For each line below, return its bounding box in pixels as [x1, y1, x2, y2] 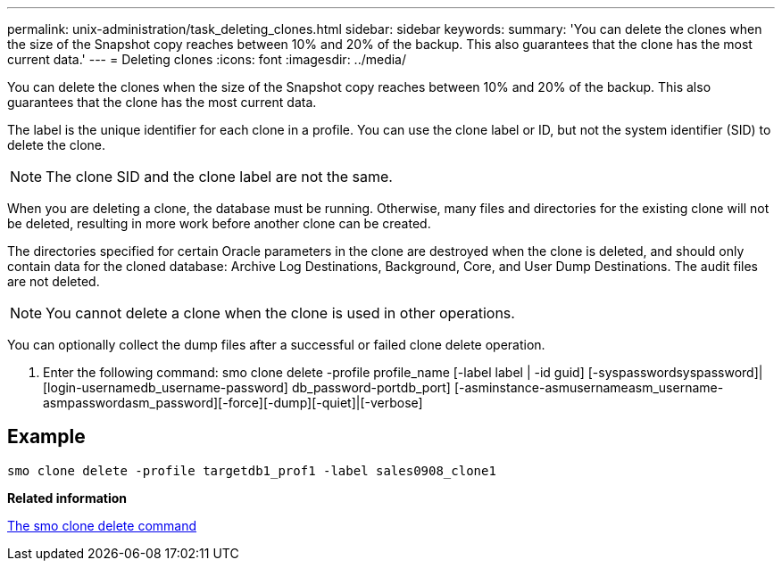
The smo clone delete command [7, 517, 197, 533]
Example [7, 425, 86, 449]
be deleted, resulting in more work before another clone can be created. [7, 216, 431, 231]
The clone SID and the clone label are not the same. [46, 168, 393, 185]
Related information [7, 490, 128, 506]
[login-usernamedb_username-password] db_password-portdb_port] [43, 380, 451, 395]
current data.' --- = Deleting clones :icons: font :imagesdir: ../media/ [7, 52, 407, 67]
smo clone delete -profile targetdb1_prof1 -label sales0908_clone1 [7, 463, 496, 478]
